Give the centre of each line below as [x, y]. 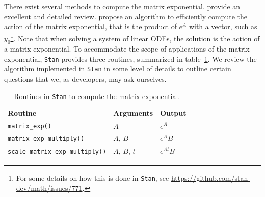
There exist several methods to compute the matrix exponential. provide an [122, 6]
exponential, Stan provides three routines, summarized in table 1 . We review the [130, 58]
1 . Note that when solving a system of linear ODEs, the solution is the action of [135, 37]
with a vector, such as [223, 26]
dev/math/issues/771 [49, 188]
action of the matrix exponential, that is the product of [90, 26]
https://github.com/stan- [210, 178]
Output [173, 113]
